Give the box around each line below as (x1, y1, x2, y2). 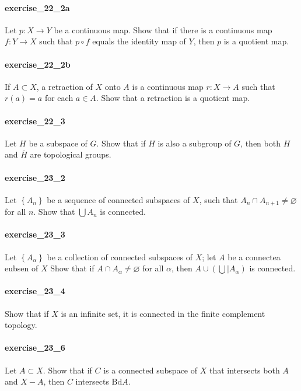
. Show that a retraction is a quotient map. (96, 92, 250, 104)
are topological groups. (30, 148, 111, 160)
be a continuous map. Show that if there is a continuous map (54, 23, 272, 36)
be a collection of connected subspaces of (47, 250, 193, 263)
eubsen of (5, 262, 38, 274)
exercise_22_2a (5, 1, 70, 13)
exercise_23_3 (5, 228, 65, 240)
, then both (240, 137, 281, 149)
